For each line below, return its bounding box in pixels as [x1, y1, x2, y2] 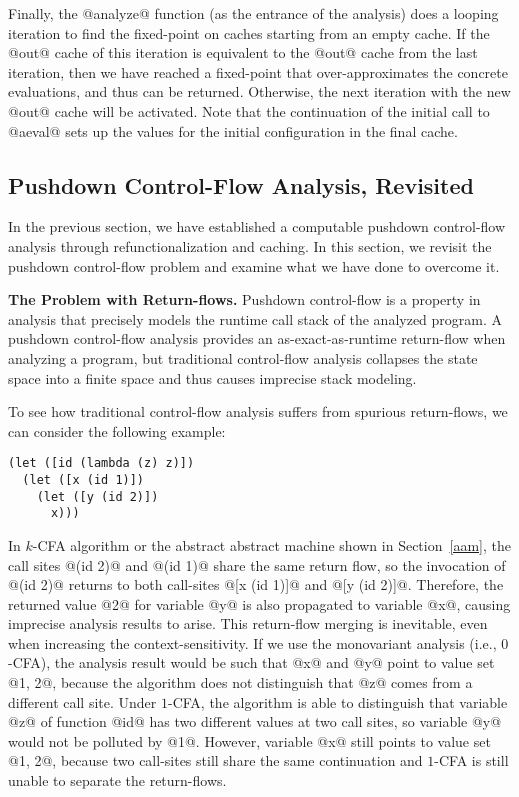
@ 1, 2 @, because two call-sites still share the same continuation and [8, 750, 423, 771]
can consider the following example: [8, 420, 226, 441]
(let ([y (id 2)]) [36, 489, 159, 504]
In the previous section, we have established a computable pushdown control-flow [8, 216, 506, 237]
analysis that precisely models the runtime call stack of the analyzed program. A [8, 308, 503, 329]
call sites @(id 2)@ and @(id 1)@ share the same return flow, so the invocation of [8, 554, 506, 575]
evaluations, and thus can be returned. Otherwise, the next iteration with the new [8, 81, 511, 102]
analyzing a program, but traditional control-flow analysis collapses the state [8, 347, 478, 368]
